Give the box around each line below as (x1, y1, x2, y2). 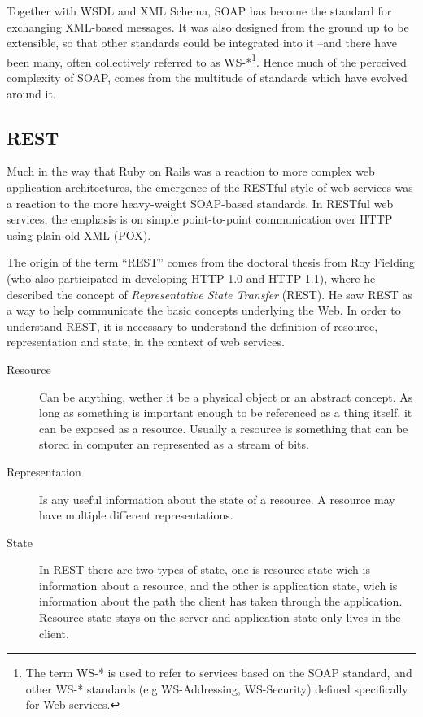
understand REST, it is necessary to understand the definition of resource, (7, 317, 378, 334)
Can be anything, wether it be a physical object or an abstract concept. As (39, 388, 413, 405)
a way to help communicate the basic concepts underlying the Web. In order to (7, 302, 401, 319)
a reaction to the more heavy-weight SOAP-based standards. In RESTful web (7, 194, 394, 211)
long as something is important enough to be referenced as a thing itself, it (39, 404, 412, 421)
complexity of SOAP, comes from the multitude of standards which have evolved (7, 69, 408, 86)
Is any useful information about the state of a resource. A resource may (39, 490, 395, 507)
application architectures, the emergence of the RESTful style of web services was (7, 179, 413, 196)
